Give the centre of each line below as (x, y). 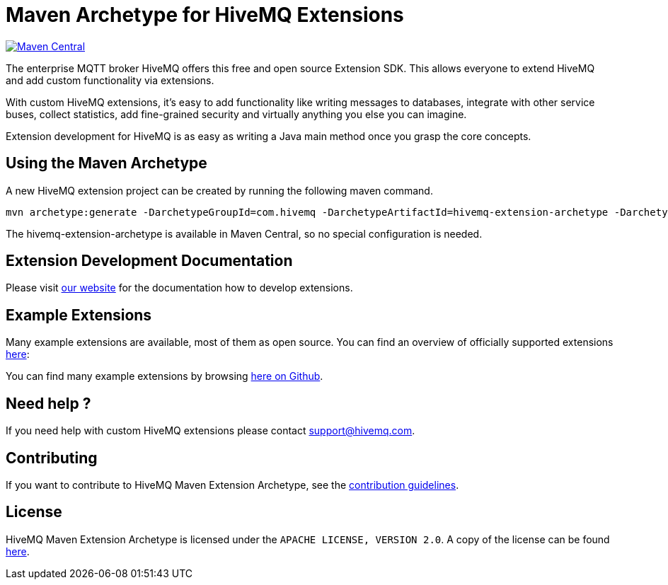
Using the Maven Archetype (106, 163)
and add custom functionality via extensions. (110, 80)
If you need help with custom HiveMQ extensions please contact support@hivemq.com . (211, 431)
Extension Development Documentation (149, 261)
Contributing (52, 458)
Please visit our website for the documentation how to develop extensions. (179, 288)
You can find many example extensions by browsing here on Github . (165, 376)
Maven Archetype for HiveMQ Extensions (205, 15)
